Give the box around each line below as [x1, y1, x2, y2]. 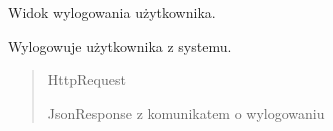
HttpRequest [47, 69, 126, 90]
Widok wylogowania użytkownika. [8, 2, 216, 22]
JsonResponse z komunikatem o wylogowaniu [47, 102, 325, 123]
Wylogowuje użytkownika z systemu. [8, 35, 232, 56]
